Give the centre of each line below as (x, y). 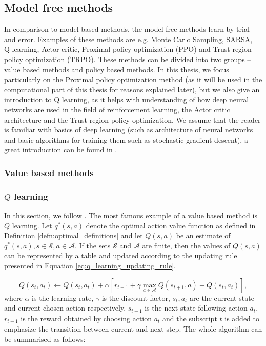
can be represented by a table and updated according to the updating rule (121, 255)
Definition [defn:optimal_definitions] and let (74, 235)
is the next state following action (196, 308)
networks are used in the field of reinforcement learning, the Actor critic (117, 109)
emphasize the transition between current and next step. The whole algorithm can (133, 329)
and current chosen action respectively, (65, 308)
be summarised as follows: (45, 339)
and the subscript (190, 318)
